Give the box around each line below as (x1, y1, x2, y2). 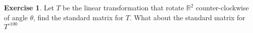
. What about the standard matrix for (129, 12, 246, 22)
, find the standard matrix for (33, 12, 124, 22)
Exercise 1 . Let (4, 2, 54, 12)
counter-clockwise (195, 2, 249, 12)
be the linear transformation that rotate (63, 2, 184, 12)
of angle (4, 12, 28, 22)
